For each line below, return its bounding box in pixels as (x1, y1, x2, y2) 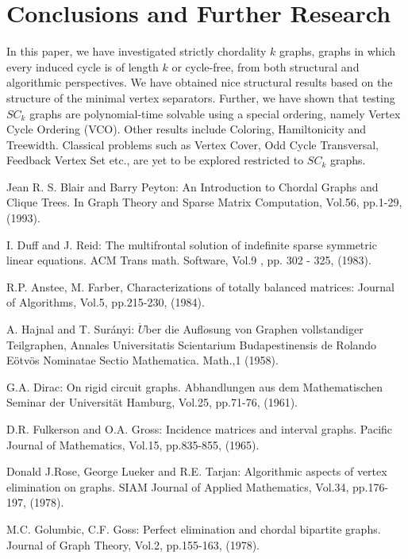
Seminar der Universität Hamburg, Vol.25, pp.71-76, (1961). (6, 394, 298, 411)
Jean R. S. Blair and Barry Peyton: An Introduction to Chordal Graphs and (6, 178, 379, 195)
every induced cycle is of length (6, 58, 159, 75)
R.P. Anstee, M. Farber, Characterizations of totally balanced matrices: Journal (6, 278, 395, 295)
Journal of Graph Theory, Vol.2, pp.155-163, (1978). (6, 536, 260, 553)
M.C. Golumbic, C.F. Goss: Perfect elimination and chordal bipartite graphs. (6, 520, 381, 537)
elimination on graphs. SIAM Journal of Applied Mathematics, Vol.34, (6, 478, 349, 495)
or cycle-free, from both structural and (171, 58, 360, 75)
